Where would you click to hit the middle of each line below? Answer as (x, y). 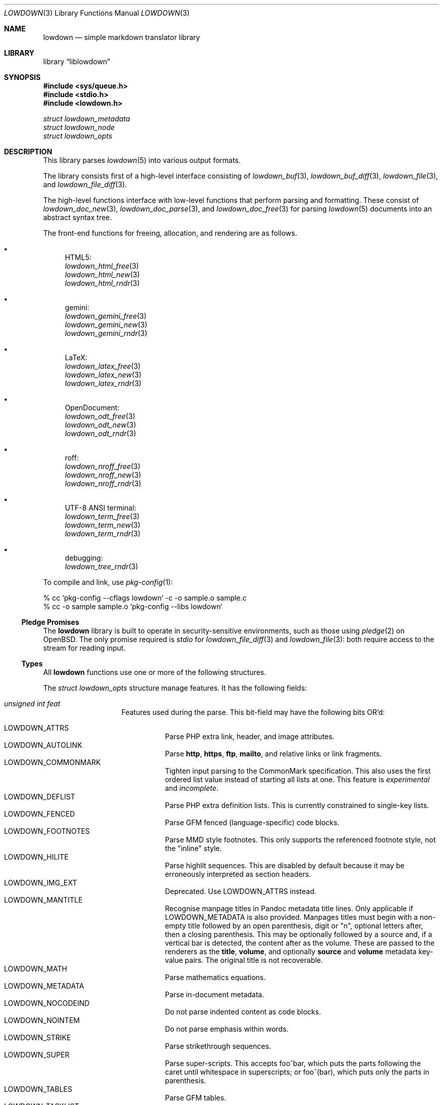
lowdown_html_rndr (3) (102, 283)
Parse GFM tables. (196, 1098)
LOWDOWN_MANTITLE (43, 900)
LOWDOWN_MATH (36, 969)
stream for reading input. (84, 648)
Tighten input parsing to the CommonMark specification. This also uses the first (298, 771)
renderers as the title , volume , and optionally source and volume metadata (291, 951)
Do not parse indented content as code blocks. (243, 1012)
